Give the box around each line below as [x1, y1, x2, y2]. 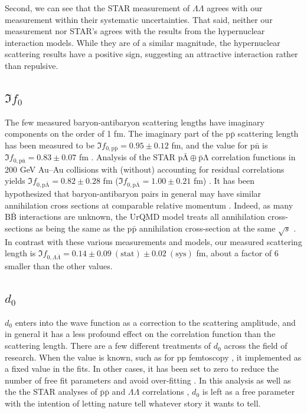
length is [5, 247, 36, 259]
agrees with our [207, 2, 263, 14]
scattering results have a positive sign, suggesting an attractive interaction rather [5, 48, 298, 60]
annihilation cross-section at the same [139, 222, 276, 234]
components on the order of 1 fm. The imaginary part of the [5, 127, 223, 140]
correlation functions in [211, 151, 296, 163]
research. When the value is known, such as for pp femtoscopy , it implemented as [5, 351, 302, 363]
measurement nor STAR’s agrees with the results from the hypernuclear [5, 25, 265, 37]
